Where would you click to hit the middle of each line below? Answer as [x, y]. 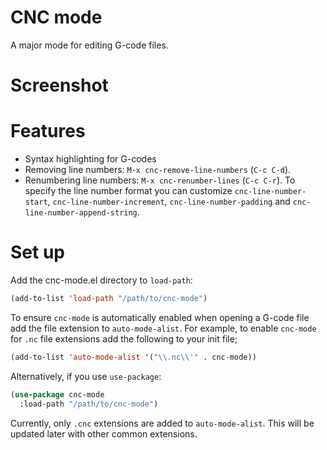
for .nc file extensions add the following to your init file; [124, 338]
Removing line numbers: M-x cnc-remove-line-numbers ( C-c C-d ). [158, 170]
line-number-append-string [81, 213]
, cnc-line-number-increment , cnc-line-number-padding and [169, 202]
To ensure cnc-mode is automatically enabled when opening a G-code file [160, 317]
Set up [37, 252]
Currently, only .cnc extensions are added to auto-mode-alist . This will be [162, 423]
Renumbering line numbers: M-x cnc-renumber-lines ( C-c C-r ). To [160, 180]
